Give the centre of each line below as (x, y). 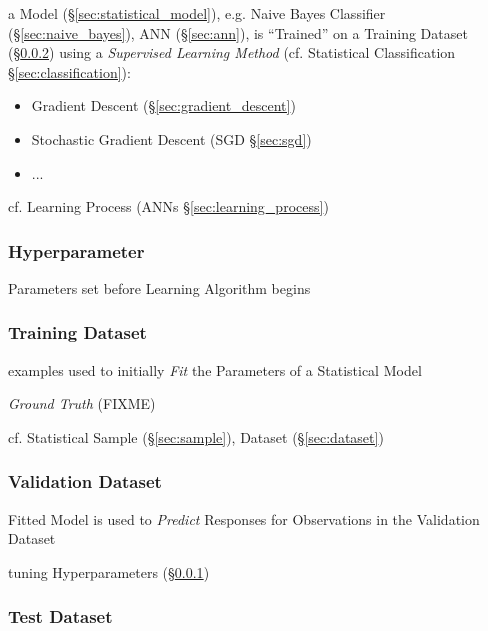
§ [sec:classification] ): (69, 71)
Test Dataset (60, 616)
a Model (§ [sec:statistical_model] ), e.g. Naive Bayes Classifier (197, 13)
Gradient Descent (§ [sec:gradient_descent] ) (163, 105)
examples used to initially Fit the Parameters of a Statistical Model (215, 369)
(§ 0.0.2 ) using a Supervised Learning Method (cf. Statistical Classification (232, 52)
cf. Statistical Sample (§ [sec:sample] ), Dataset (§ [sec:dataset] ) (196, 436)
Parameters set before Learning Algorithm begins (159, 287)
